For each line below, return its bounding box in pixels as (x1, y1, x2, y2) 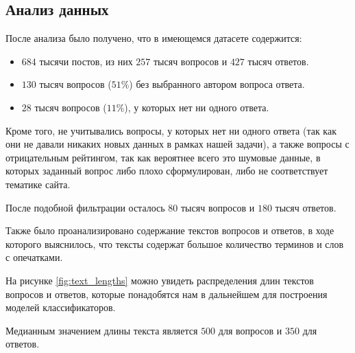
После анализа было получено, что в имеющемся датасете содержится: (5, 31, 302, 45)
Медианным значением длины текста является (5, 323, 198, 337)
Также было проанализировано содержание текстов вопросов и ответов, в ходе (5, 223, 334, 238)
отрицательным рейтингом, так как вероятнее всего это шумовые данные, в (5, 150, 321, 164)
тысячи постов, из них (39, 54, 133, 68)
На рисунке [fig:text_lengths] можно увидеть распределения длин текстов (5, 273, 314, 287)
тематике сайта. (5, 176, 71, 191)
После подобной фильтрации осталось (5, 200, 165, 214)
